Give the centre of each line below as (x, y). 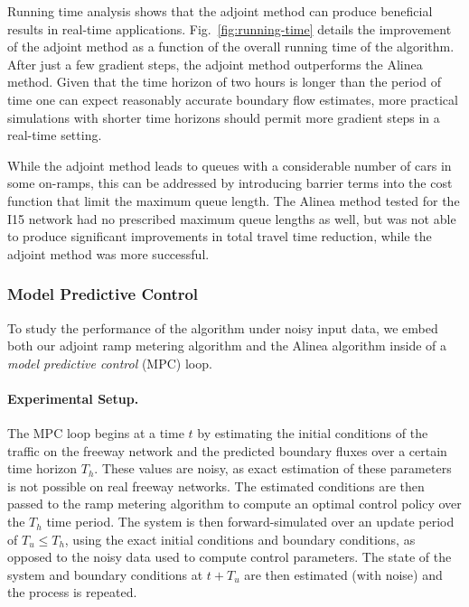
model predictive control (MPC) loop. (110, 363)
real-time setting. (55, 135)
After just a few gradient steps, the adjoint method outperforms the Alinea (215, 64)
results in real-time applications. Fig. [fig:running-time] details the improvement (230, 28)
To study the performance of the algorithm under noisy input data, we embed (223, 327)
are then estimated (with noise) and (343, 574)
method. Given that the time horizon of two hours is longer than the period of (224, 82)
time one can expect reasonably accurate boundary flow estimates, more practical (233, 99)
